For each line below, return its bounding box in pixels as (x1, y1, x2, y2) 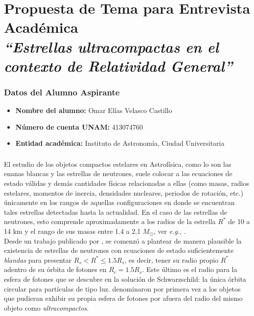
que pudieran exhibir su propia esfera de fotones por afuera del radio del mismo (4, 293, 243, 303)
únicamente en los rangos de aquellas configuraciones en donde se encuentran (4, 197, 235, 207)
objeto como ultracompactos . (4, 302, 89, 313)
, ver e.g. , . (153, 226, 186, 236)
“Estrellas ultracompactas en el (4, 36, 219, 57)
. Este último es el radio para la (142, 264, 237, 274)
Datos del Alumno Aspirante (4, 86, 120, 98)
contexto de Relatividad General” (4, 55, 233, 76)
